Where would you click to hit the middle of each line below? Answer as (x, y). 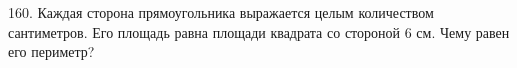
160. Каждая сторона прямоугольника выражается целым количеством (221, 12)
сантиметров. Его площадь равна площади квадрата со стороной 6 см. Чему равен (259, 31)
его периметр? (51, 51)
